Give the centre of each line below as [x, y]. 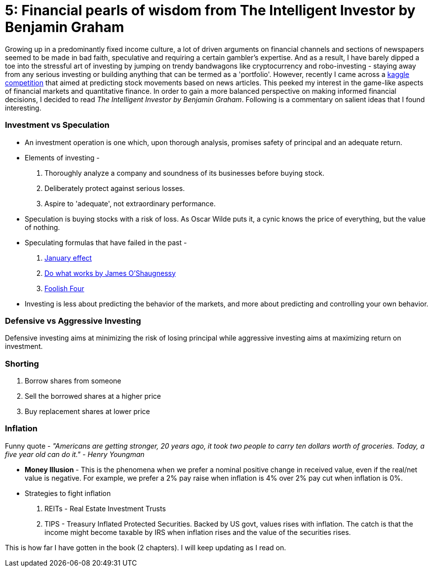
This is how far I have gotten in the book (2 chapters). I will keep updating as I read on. [146, 547]
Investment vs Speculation [57, 125]
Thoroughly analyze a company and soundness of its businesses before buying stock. [184, 173]
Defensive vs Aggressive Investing [73, 321]
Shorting [22, 363]
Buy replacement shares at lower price [87, 411]
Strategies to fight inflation [68, 493]
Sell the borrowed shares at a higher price [93, 396]
